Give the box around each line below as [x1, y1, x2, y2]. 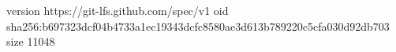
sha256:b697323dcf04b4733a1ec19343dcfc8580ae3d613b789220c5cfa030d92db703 [6, 17, 390, 34]
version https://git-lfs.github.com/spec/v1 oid [6, 2, 229, 18]
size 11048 [6, 33, 55, 50]
